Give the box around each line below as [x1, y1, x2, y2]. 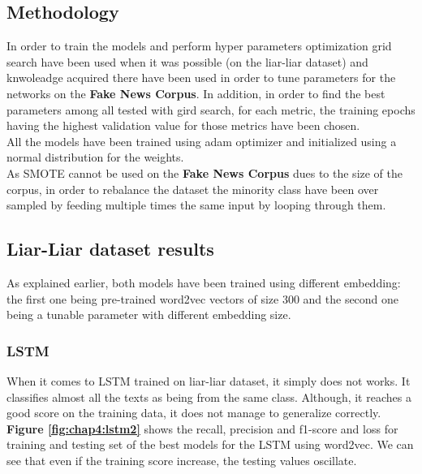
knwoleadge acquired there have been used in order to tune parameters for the [6, 69, 396, 86]
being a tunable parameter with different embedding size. [6, 306, 291, 323]
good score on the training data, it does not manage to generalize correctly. [6, 404, 381, 421]
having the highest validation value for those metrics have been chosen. [6, 117, 360, 134]
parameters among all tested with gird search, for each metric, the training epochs [6, 101, 416, 118]
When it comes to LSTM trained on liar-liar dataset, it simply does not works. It [6, 372, 411, 389]
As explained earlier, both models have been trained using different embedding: [6, 274, 401, 291]
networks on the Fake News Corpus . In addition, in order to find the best [6, 84, 385, 101]
